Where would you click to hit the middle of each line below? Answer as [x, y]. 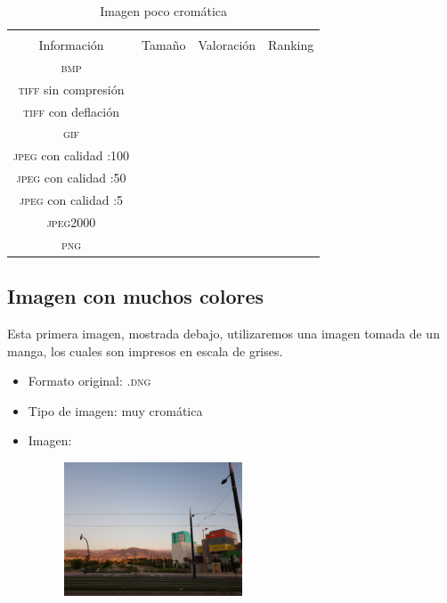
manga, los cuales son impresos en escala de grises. [145, 350]
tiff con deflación [71, 111]
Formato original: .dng [89, 381]
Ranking [291, 45]
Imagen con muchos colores [136, 296]
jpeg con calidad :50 [71, 178]
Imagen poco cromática [163, 11]
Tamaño [164, 45]
